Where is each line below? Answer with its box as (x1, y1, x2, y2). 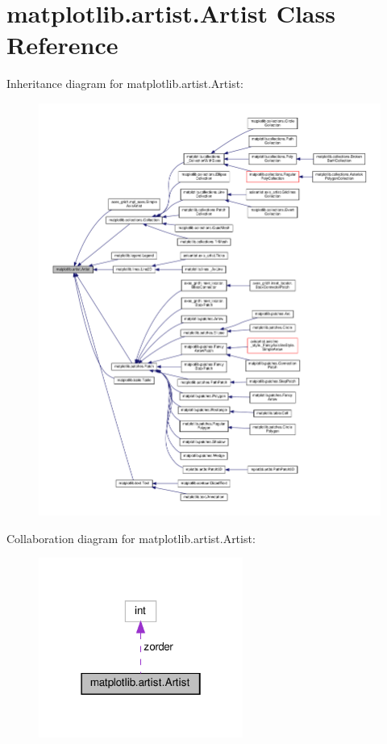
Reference (6, 28, 119, 61)
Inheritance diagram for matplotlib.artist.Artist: (6, 75, 244, 92)
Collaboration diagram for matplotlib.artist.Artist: (6, 529, 256, 546)
